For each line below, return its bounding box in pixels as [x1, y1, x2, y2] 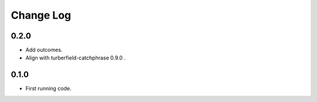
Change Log [11, 9, 72, 22]
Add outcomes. [25, 47, 63, 54]
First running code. [25, 85, 72, 92]
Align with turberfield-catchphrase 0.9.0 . [25, 54, 126, 61]
